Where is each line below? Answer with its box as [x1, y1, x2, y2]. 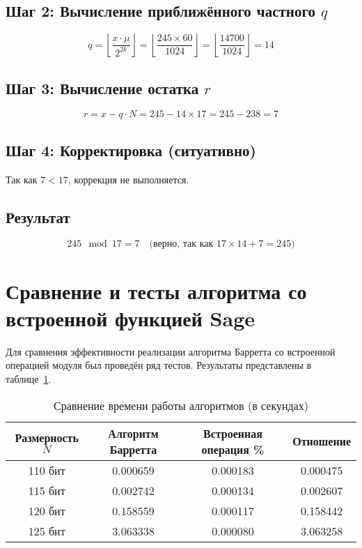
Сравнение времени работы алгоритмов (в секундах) [53, 397, 309, 413]
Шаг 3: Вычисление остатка [6, 77, 199, 98]
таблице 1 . [6, 371, 52, 386]
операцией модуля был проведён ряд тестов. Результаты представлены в [6, 358, 312, 372]
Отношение [292, 433, 351, 449]
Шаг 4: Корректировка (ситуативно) [6, 139, 256, 160]
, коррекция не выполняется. [68, 172, 189, 186]
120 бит [28, 502, 65, 519]
